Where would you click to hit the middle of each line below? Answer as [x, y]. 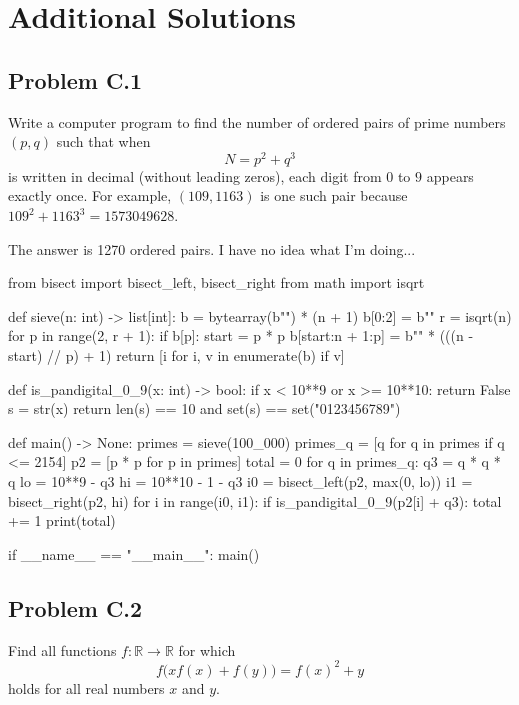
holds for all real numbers [86, 687]
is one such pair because [334, 195]
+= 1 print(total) [62, 520]
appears [450, 175]
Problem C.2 [75, 607]
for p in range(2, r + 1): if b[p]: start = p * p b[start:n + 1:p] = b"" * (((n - [241, 335]
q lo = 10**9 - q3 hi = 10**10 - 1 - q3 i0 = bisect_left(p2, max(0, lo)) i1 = [240, 480]
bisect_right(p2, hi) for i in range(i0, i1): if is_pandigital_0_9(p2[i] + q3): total [255, 500]
